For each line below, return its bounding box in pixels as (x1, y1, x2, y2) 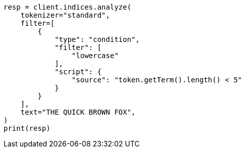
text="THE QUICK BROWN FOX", (20, 108, 136, 116)
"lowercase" (71, 52, 119, 60)
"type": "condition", (55, 35, 140, 43)
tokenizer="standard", (20, 11, 110, 19)
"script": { (55, 68, 102, 76)
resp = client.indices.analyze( (4, 3, 131, 11)
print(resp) (4, 124, 51, 132)
